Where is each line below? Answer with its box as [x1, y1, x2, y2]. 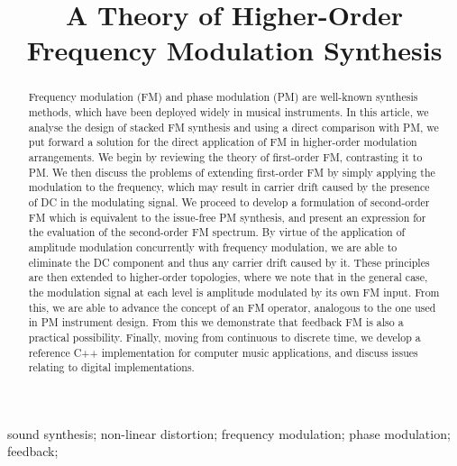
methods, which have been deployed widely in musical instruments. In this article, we [28, 105, 429, 120]
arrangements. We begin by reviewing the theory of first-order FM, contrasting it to [28, 149, 423, 164]
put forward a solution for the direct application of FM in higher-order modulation [28, 134, 417, 150]
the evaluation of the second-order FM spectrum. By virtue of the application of [28, 224, 406, 240]
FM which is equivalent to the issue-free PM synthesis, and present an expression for [28, 209, 426, 224]
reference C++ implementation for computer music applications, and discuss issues [28, 344, 418, 360]
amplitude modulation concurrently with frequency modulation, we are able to [28, 239, 398, 254]
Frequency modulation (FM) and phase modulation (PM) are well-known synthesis [28, 89, 418, 105]
